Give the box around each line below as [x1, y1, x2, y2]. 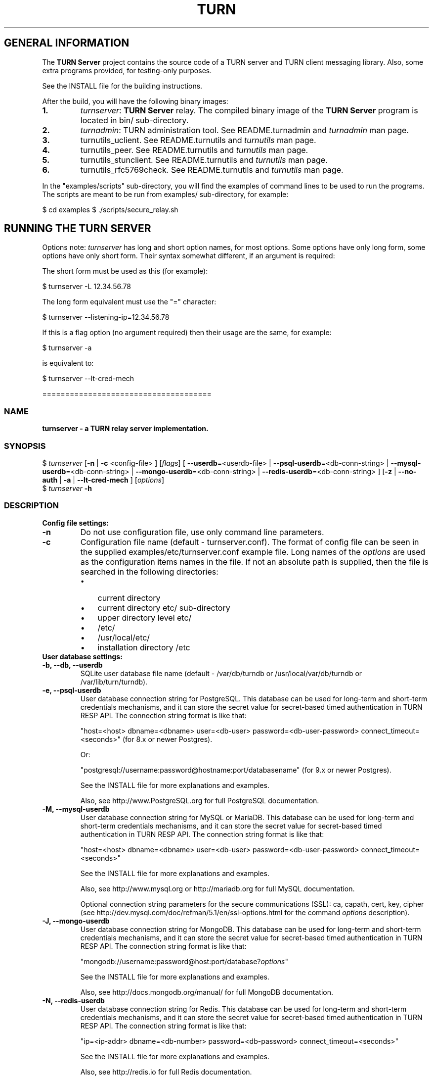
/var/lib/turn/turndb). [80, 677, 148, 686]
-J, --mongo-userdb [42, 916, 110, 925]
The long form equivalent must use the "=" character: [42, 297, 216, 306]
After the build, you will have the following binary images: [42, 97, 228, 105]
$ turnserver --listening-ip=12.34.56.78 [42, 313, 170, 322]
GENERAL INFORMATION [4, 37, 130, 49]
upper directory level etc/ [97, 612, 192, 623]
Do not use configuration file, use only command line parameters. [80, 527, 324, 537]
